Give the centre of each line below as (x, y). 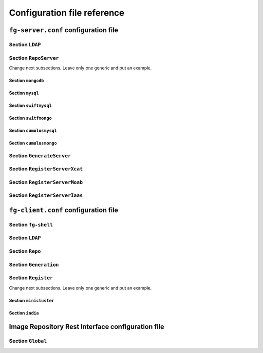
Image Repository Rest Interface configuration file (86, 327)
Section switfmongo (30, 118)
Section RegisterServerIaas (46, 195)
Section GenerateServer (40, 155)
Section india (24, 313)
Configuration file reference (67, 13)
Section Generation (34, 265)
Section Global (28, 341)
